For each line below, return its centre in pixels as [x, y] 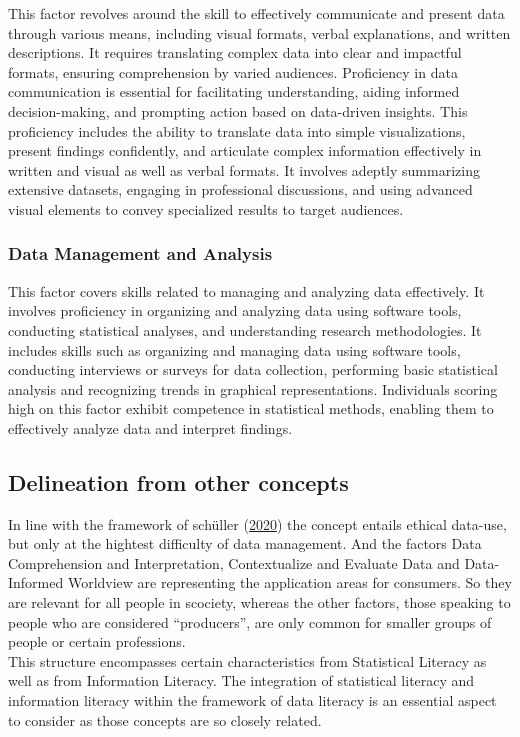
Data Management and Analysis [140, 253]
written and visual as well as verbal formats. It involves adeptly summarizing [244, 169]
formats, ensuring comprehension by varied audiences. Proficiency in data [233, 71]
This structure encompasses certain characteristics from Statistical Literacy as [247, 660]
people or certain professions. [97, 641]
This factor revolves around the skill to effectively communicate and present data [256, 13]
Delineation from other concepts [178, 481]
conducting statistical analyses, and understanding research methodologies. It [245, 329]
